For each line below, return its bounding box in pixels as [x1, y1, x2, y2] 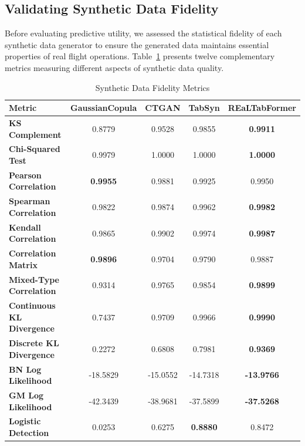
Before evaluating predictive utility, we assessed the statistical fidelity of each [5, 27, 282, 39]
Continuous [9, 299, 56, 312]
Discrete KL [9, 337, 59, 349]
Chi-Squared [9, 143, 60, 155]
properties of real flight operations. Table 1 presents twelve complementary [5, 50, 275, 62]
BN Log [9, 363, 42, 375]
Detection [9, 427, 49, 439]
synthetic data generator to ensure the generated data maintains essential [5, 38, 269, 50]
